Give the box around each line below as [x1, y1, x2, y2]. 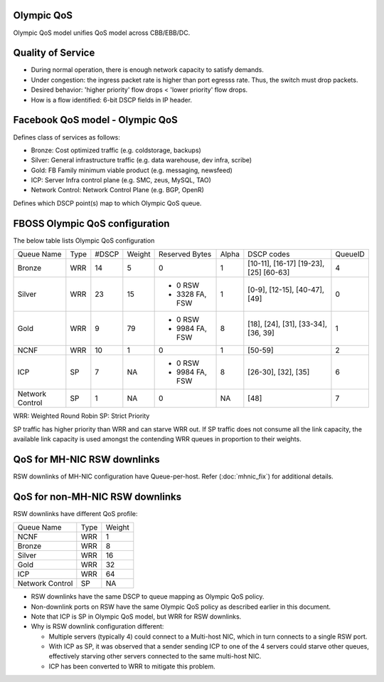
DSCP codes [247, 249, 290, 259]
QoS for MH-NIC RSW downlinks [13, 453, 160, 466]
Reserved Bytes [159, 249, 212, 259]
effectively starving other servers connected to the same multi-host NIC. [48, 652, 262, 661]
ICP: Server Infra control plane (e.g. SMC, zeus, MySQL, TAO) [31, 176, 211, 184]
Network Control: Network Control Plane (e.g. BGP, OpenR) [31, 186, 204, 194]
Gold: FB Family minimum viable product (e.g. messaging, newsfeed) [31, 166, 233, 174]
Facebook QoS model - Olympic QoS [13, 114, 178, 126]
